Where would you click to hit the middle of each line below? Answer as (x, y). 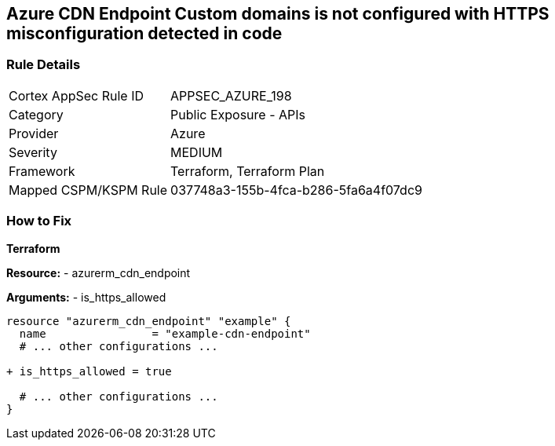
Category (36, 114)
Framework (42, 171)
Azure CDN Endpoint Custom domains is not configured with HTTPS (278, 14)
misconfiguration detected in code (144, 33)
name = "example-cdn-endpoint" (165, 333)
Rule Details (44, 65)
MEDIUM (197, 152)
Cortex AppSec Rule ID (77, 95)
